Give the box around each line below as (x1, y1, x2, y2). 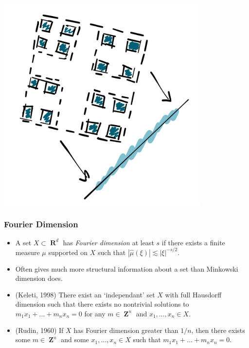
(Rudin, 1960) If (15, 325, 64, 335)
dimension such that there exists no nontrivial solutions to (15, 299, 189, 309)
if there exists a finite (161, 237, 225, 247)
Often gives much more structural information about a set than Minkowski (15, 263, 238, 274)
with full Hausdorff (165, 289, 222, 299)
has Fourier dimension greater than (73, 325, 178, 335)
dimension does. (15, 273, 63, 283)
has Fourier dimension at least (63, 237, 154, 247)
